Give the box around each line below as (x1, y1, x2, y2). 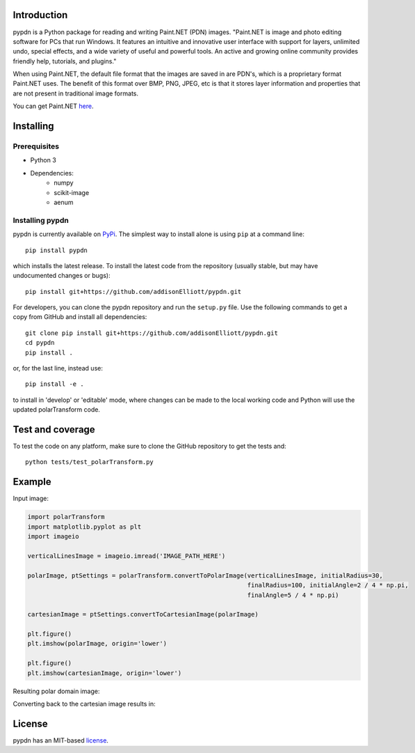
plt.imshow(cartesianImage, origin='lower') (27, 669, 182, 677)
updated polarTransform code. (13, 405, 101, 414)
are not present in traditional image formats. (13, 89, 139, 98)
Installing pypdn (13, 215, 69, 225)
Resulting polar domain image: (13, 687, 100, 695)
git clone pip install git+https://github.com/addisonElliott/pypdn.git (25, 329, 278, 337)
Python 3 (30, 156, 57, 164)
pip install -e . (25, 380, 84, 388)
